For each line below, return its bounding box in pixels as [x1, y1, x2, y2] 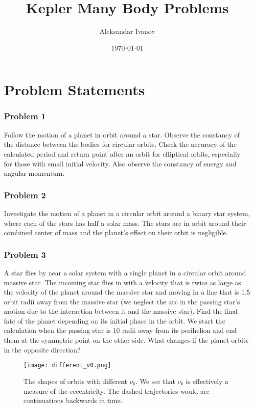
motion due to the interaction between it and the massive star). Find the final [4, 306, 238, 316]
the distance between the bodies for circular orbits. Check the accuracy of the [4, 139, 237, 149]
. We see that [136, 376, 175, 386]
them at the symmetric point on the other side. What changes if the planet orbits [4, 335, 249, 345]
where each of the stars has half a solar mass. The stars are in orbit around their [4, 217, 246, 228]
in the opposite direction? [4, 344, 81, 354]
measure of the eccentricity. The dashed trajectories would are [23, 385, 209, 396]
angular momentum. [4, 168, 65, 178]
